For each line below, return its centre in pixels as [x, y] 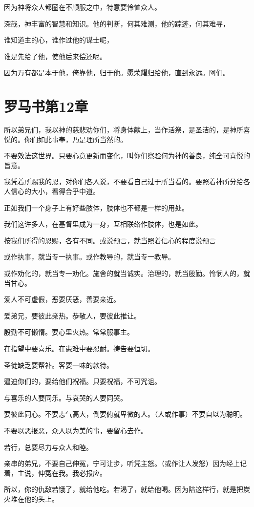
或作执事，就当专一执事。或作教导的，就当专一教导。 [89, 257]
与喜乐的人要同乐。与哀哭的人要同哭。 [65, 397]
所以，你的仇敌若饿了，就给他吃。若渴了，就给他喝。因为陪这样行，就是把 [124, 489]
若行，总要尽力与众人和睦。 [48, 447]
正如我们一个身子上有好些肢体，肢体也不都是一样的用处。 [96, 207]
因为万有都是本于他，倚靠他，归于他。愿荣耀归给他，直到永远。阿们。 [117, 73]
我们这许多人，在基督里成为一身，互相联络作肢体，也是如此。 [103, 224]
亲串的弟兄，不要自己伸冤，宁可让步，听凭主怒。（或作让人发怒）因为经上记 [125, 463]
